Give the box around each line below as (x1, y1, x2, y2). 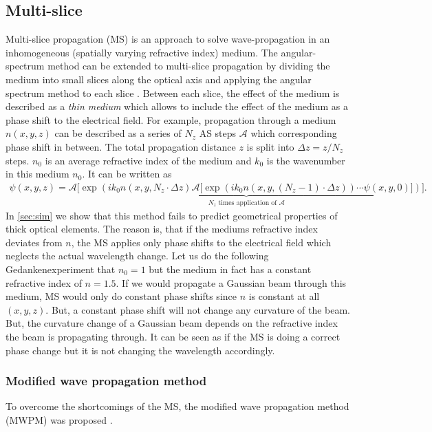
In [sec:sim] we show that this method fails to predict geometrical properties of (6, 208, 338, 222)
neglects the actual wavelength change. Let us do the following (6, 248, 269, 263)
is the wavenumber (266, 153, 345, 167)
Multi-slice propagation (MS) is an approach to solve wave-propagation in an (6, 32, 330, 46)
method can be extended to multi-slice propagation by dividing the (47, 58, 330, 73)
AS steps (199, 126, 237, 140)
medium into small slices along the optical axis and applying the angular (6, 72, 312, 86)
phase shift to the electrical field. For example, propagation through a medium (6, 112, 336, 127)
